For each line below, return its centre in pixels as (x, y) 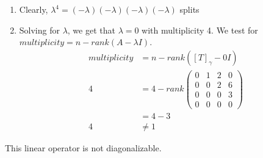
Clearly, (34, 9)
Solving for (39, 30)
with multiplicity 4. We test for (200, 30)
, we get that (91, 30)
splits (189, 9)
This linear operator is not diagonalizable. (83, 148)
